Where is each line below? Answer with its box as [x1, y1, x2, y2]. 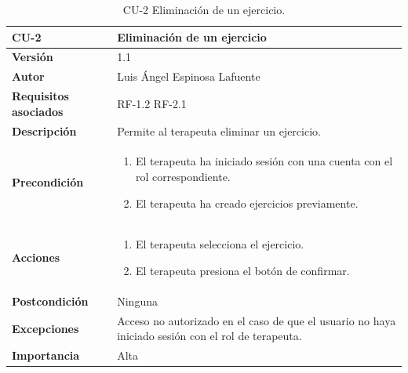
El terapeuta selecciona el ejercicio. [136, 236, 304, 252]
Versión [12, 49, 53, 65]
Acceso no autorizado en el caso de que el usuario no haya [117, 312, 396, 328]
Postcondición [12, 292, 89, 309]
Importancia [12, 347, 80, 364]
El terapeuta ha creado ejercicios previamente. [136, 194, 359, 211]
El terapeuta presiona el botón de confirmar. [136, 263, 350, 279]
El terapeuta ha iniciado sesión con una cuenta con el [136, 153, 393, 169]
